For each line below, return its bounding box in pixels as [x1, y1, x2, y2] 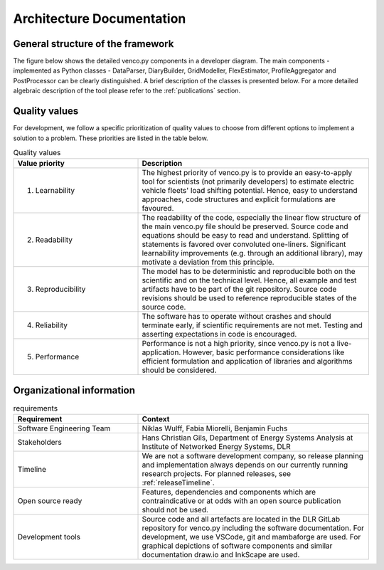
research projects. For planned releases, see [142, 469, 292, 479]
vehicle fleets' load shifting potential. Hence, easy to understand [142, 186, 358, 196]
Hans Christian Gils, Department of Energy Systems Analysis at [142, 433, 353, 443]
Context [142, 414, 170, 424]
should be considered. [142, 365, 217, 375]
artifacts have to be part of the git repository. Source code [142, 285, 337, 295]
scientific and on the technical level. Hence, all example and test [142, 275, 357, 285]
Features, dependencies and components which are [142, 487, 316, 497]
